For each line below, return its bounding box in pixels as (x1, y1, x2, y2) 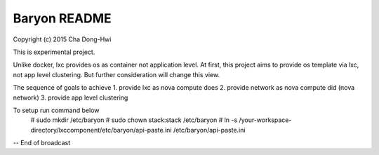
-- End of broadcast (13, 139, 71, 147)
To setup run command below (13, 106, 100, 114)
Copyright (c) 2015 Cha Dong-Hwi (13, 35, 112, 43)
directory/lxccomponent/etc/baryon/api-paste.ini (30, 126, 172, 134)
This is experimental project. (13, 48, 95, 56)
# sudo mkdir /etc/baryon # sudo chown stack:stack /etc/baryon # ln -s (30, 116, 238, 124)
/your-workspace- (239, 116, 292, 124)
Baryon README (13, 11, 112, 26)
